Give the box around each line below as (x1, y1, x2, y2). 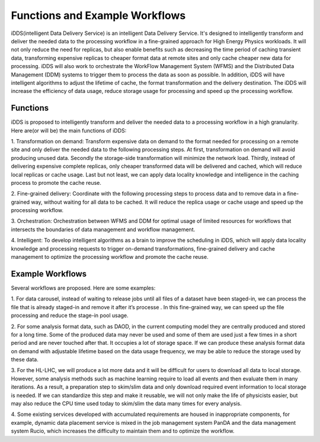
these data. (11, 356, 39, 363)
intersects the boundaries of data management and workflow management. (11, 226, 196, 233)
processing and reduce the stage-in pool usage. (11, 312, 129, 319)
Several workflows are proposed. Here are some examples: (11, 284, 156, 292)
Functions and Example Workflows (11, 9, 186, 22)
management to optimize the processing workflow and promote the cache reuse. (11, 254, 209, 261)
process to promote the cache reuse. (11, 179, 102, 186)
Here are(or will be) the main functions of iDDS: (11, 127, 127, 134)
